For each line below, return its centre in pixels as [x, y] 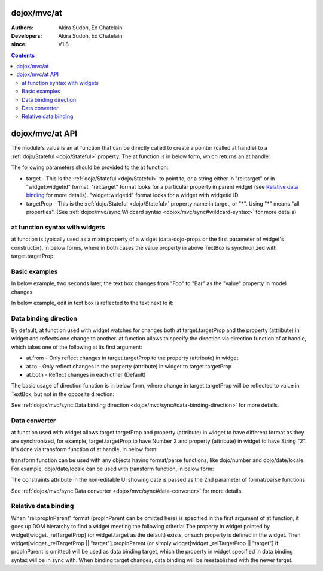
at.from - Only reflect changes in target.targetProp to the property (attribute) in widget [132, 358]
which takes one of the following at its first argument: [77, 347]
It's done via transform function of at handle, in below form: [84, 449]
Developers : [27, 35]
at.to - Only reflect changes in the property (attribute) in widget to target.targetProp [129, 366]
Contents [23, 55]
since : [19, 44]
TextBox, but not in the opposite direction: [63, 394]
